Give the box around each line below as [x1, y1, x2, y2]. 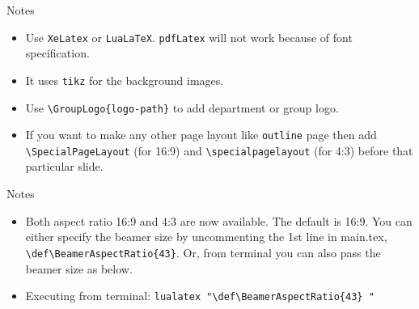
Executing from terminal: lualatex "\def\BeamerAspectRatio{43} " [25, 287, 375, 304]
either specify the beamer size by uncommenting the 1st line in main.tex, [25, 228, 387, 245]
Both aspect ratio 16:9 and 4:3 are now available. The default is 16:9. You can [25, 212, 413, 229]
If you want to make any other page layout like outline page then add [25, 126, 377, 143]
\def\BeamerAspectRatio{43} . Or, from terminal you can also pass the [25, 243, 381, 260]
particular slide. [25, 158, 104, 175]
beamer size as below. [25, 260, 133, 277]
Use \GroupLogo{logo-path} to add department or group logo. [25, 99, 339, 116]
